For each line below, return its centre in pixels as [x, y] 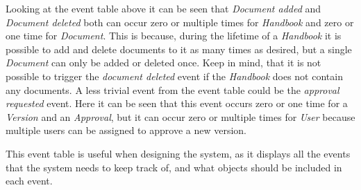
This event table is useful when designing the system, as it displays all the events [178, 153]
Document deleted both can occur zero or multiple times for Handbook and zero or [180, 22]
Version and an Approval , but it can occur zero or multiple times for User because [180, 116]
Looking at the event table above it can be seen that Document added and [163, 8]
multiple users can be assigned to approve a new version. [126, 130]
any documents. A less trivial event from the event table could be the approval [173, 89]
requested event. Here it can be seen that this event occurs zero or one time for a [177, 103]
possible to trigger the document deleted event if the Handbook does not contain [174, 76]
